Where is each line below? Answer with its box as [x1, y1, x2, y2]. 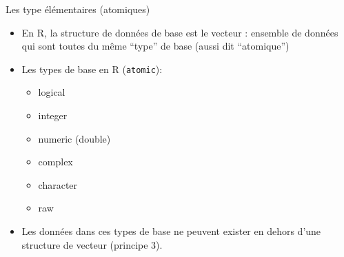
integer [38, 108, 68, 123]
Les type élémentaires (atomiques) [6, 2, 150, 16]
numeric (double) [38, 131, 111, 145]
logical [38, 85, 65, 99]
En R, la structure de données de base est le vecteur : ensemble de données [21, 25, 338, 39]
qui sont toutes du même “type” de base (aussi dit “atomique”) [21, 39, 290, 53]
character [38, 177, 78, 192]
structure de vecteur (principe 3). [21, 237, 163, 251]
